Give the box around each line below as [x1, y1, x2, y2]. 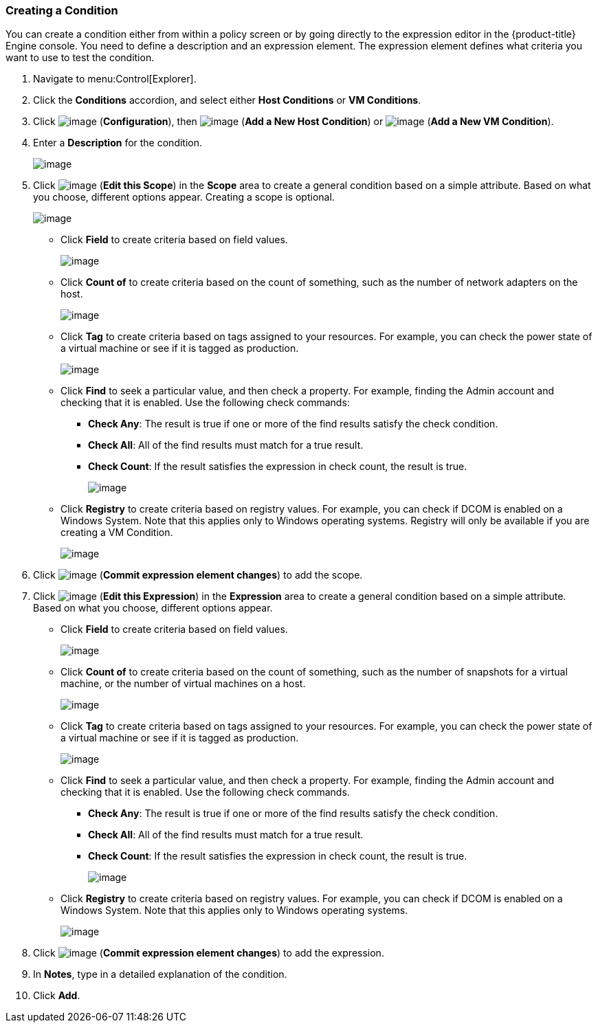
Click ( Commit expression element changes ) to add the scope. [33, 569, 363, 581]
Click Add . [33, 990, 80, 1002]
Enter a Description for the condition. [33, 137, 203, 149]
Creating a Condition [5, 3, 118, 17]
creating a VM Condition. [60, 526, 173, 539]
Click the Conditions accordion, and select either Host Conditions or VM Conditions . [33, 94, 421, 107]
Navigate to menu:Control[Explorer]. [33, 73, 197, 85]
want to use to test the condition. [5, 52, 155, 64]
